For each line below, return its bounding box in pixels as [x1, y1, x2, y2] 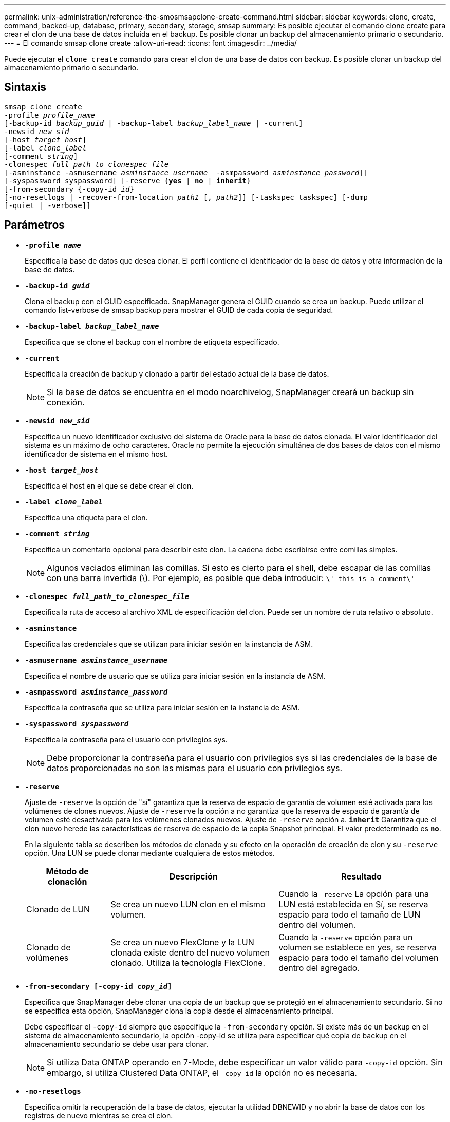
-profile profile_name [4, 110, 96, 119]
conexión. [47, 397, 85, 407]
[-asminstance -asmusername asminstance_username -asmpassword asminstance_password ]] [4, 168, 368, 177]
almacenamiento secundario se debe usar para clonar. [25, 1039, 209, 1049]
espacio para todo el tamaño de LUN [278, 909, 421, 920]
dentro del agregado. [278, 962, 360, 973]
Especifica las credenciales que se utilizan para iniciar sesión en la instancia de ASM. [25, 639, 313, 648]
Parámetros [4, 218, 65, 232]
